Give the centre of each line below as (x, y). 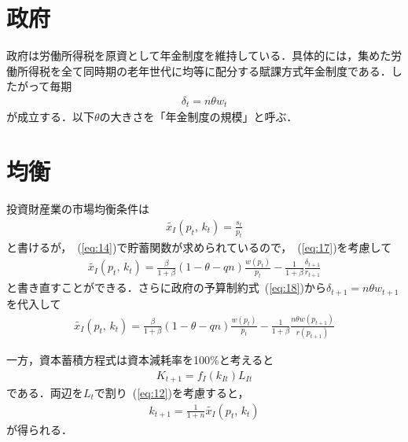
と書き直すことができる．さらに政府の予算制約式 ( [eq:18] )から (166, 287)
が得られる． (39, 429)
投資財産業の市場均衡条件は (78, 209)
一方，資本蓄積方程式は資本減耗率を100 (108, 359)
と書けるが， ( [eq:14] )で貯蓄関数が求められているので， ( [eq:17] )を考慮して (199, 247)
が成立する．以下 (50, 117)
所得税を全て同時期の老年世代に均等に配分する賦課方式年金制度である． (204, 70)
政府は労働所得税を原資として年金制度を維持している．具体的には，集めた (199, 55)
